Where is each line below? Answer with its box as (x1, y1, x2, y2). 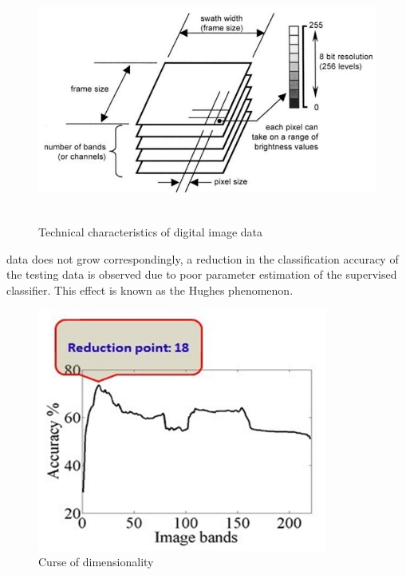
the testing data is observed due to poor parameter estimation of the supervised (6, 266, 397, 283)
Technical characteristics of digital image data (38, 223, 262, 240)
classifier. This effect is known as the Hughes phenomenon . (6, 281, 294, 298)
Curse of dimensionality (38, 553, 154, 570)
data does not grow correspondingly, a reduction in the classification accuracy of (6, 250, 399, 267)
